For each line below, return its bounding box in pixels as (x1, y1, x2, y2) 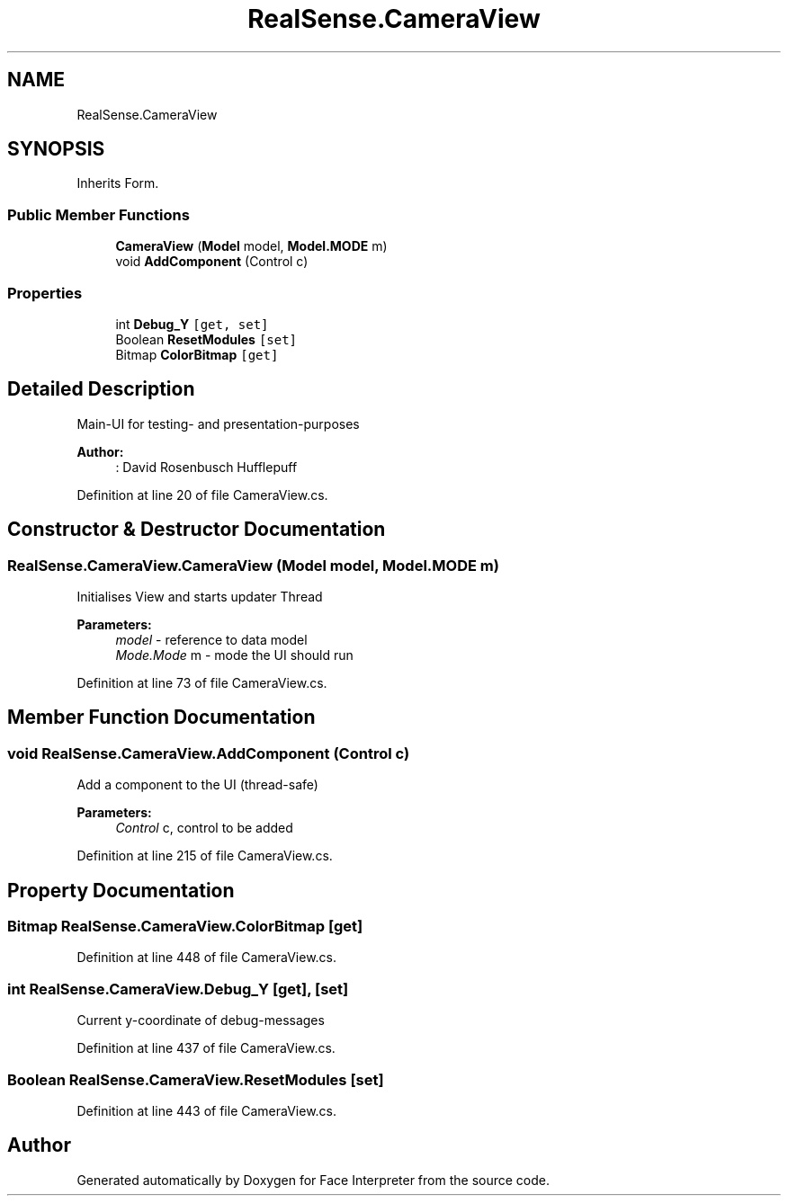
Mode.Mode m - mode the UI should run (115, 647, 354, 663)
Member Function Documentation (7, 706, 316, 729)
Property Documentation (7, 878, 235, 902)
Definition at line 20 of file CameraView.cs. (76, 486, 328, 503)
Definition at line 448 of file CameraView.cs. (76, 949, 337, 966)
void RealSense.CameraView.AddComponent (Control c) (7, 744, 410, 762)
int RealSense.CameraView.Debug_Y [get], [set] (7, 979, 349, 998)
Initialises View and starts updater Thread (76, 589, 323, 604)
